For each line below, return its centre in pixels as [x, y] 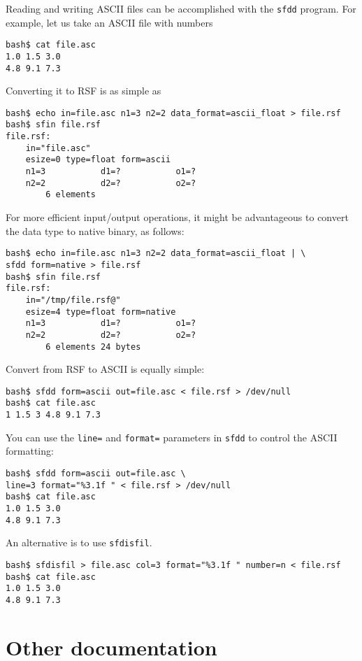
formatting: [30, 451]
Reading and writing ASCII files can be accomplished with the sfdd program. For [181, 8]
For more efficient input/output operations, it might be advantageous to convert [177, 217]
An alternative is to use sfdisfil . [79, 542]
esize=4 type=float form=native [101, 312]
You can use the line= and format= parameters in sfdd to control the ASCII [172, 437]
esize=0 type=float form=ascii [98, 160]
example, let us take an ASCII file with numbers [109, 22]
